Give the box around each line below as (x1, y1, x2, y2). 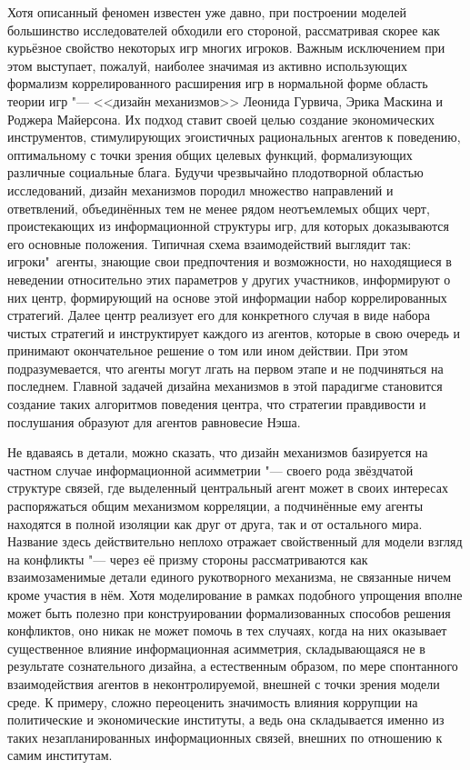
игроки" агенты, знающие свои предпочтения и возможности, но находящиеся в (7, 252, 452, 271)
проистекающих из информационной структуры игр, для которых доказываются (7, 216, 449, 235)
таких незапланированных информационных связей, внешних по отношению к (7, 727, 443, 746)
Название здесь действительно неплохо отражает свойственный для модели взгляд (7, 532, 463, 551)
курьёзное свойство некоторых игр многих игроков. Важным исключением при (7, 38, 445, 57)
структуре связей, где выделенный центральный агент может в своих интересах (7, 478, 448, 497)
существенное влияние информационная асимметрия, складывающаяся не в (7, 638, 425, 657)
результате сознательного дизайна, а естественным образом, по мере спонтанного (7, 656, 458, 675)
